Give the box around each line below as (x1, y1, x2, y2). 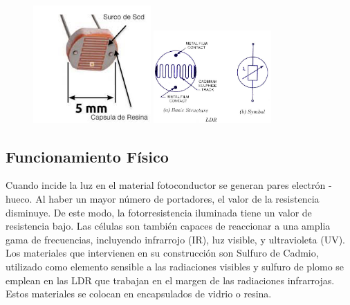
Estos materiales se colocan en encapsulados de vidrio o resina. (6, 286, 272, 301)
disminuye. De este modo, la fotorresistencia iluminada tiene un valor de (6, 205, 312, 219)
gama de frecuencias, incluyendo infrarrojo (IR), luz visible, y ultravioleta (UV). (6, 232, 345, 246)
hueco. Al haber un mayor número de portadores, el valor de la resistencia (6, 191, 320, 205)
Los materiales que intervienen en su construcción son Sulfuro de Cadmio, (6, 246, 319, 260)
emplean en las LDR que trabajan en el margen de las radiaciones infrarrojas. (6, 272, 335, 287)
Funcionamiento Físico (6, 145, 169, 167)
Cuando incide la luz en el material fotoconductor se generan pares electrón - (6, 178, 332, 192)
